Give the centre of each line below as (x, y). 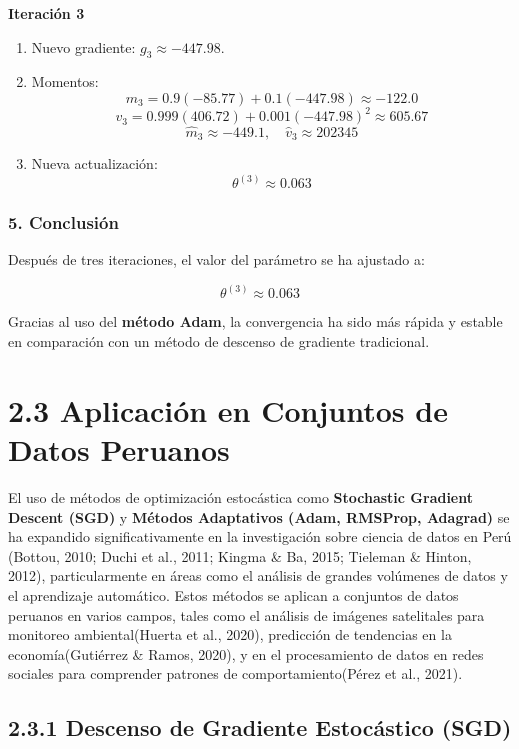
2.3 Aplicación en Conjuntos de (228, 409)
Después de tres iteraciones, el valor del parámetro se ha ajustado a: (216, 259)
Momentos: (65, 81)
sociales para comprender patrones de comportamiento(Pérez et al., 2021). (235, 673)
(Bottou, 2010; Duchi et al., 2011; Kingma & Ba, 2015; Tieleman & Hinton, (240, 555)
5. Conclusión (63, 222)
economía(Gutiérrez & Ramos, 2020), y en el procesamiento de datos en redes (246, 653)
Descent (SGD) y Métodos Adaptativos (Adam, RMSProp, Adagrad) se (259, 516)
